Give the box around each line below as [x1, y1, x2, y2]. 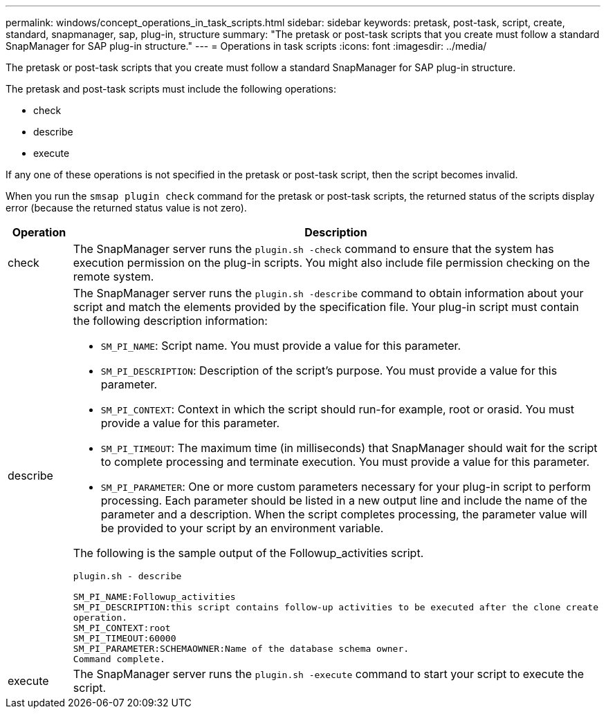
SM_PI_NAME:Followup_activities [73, 592, 236, 602]
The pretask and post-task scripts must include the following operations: [6, 83, 336, 95]
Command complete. [73, 654, 165, 664]
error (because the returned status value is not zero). [6, 202, 247, 214]
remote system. [73, 270, 154, 283]
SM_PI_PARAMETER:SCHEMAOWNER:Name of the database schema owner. [73, 643, 410, 654]
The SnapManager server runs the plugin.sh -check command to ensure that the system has [73, 242, 554, 256]
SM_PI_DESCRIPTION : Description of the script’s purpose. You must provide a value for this [100, 364, 558, 377]
